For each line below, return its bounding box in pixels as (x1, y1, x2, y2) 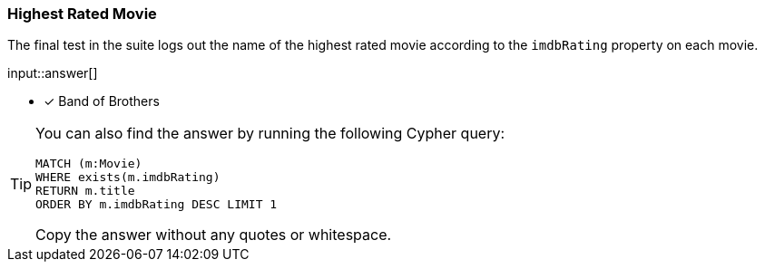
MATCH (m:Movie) (35, 157, 142, 171)
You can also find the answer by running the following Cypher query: (35, 124, 505, 143)
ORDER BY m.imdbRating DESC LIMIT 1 (35, 197, 278, 212)
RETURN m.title (35, 184, 135, 198)
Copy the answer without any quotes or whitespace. (35, 226, 392, 245)
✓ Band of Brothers (44, 93, 160, 110)
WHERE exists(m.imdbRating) (35, 170, 221, 185)
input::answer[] (7, 65, 98, 82)
